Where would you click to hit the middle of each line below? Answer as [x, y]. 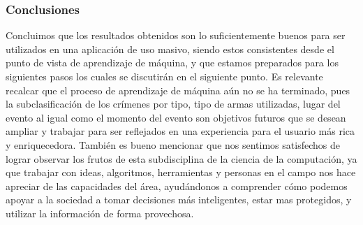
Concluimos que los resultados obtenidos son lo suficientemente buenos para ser [176, 35]
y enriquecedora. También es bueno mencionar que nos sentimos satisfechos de [173, 144]
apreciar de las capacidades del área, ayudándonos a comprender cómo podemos [177, 186]
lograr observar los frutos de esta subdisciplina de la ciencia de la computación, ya [181, 158]
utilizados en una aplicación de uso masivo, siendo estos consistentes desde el [170, 49]
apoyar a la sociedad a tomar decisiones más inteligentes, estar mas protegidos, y [179, 199]
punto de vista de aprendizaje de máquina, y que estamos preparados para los [172, 63]
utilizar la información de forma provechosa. [100, 213]
